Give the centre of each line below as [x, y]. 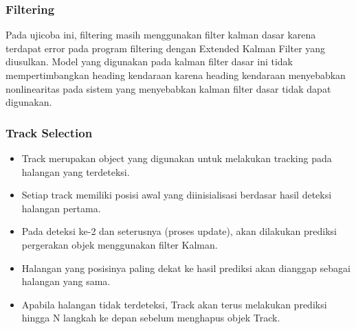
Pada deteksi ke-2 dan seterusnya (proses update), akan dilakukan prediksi [179, 231]
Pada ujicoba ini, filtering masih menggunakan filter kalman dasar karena [161, 35]
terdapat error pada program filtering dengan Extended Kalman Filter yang [166, 48]
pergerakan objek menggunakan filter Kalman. [120, 244]
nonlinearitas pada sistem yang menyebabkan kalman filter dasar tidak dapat [168, 88]
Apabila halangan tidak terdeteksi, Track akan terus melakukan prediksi [174, 304]
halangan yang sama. [66, 281]
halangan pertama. [61, 208]
